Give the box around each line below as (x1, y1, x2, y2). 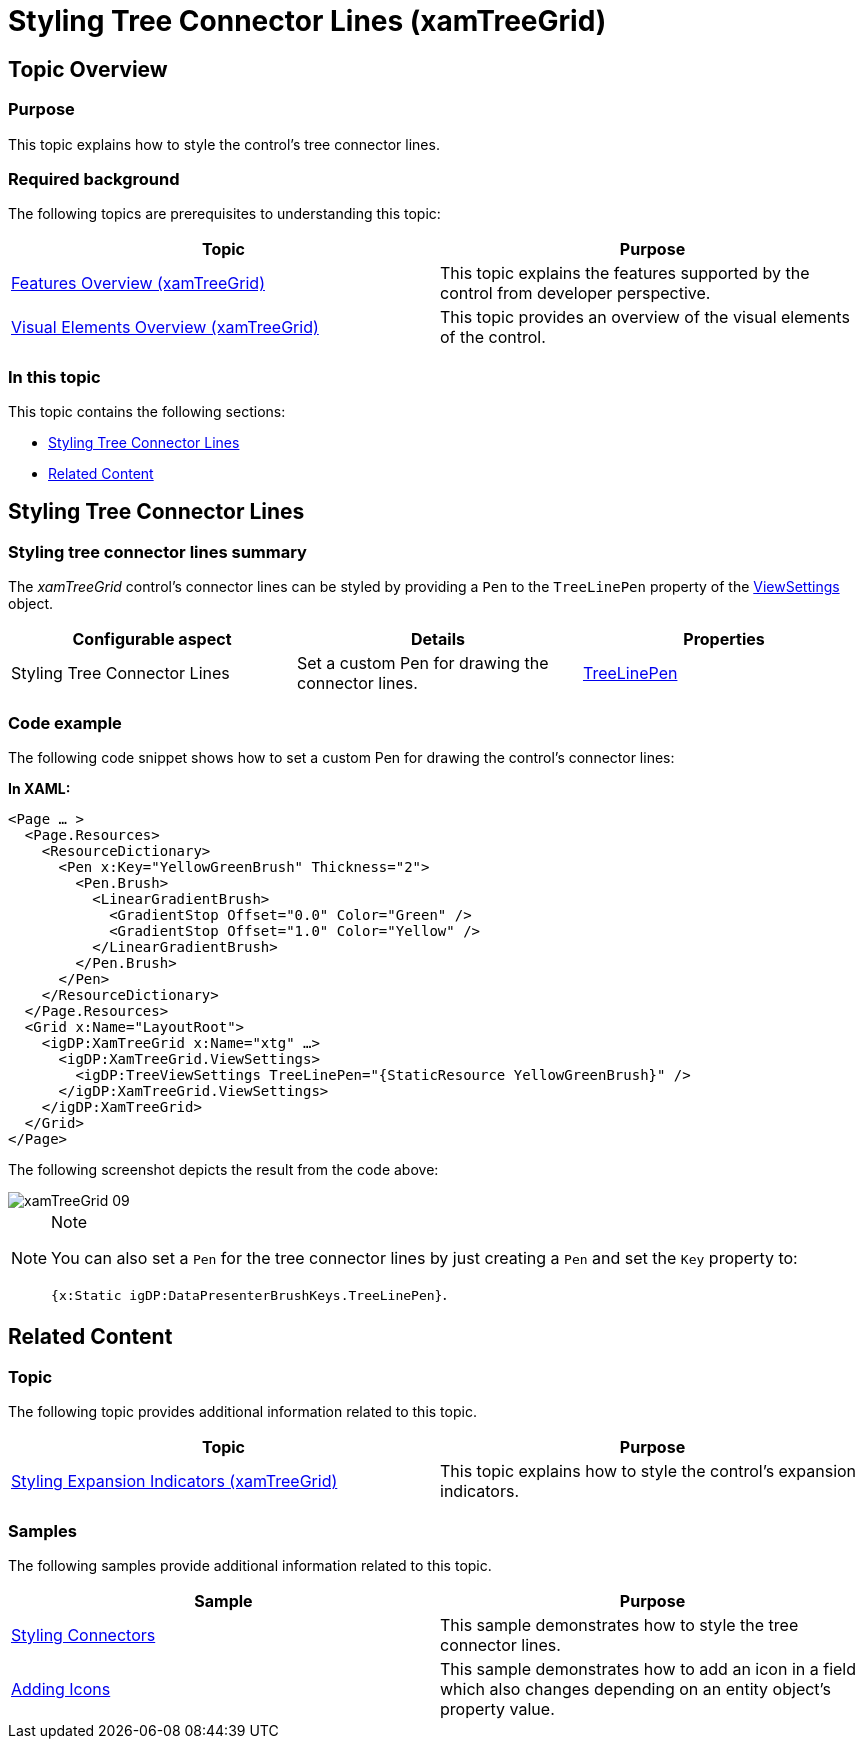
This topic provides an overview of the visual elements (440, 307, 850, 328)
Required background (8, 168, 180, 189)
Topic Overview (8, 56, 168, 82)
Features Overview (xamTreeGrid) (11, 273, 265, 294)
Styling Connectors (11, 1624, 156, 1645)
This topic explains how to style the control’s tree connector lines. (8, 135, 440, 153)
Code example (8, 712, 122, 733)
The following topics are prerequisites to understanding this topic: (8, 205, 441, 223)
